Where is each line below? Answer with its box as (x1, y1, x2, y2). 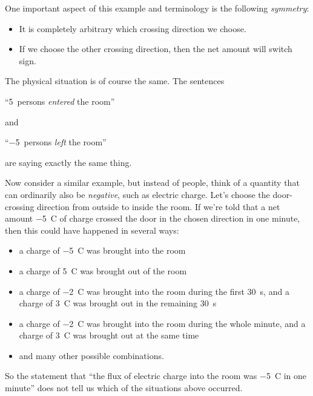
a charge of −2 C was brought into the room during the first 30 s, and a (19, 285, 289, 297)
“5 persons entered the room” (5, 94, 115, 107)
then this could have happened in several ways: (5, 223, 179, 236)
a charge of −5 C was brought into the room (19, 244, 186, 257)
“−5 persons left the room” (5, 136, 107, 148)
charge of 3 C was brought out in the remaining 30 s (19, 297, 217, 309)
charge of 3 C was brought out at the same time (19, 329, 199, 342)
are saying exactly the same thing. (5, 156, 132, 168)
